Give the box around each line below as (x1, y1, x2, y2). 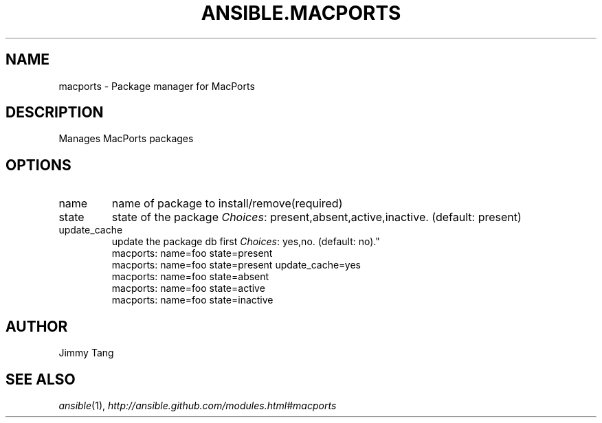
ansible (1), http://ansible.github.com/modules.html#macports (58, 399, 337, 411)
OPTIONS (5, 156, 71, 174)
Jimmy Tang (58, 347, 114, 359)
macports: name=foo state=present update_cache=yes (111, 259, 361, 271)
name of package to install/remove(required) (111, 196, 343, 211)
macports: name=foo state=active (111, 282, 265, 295)
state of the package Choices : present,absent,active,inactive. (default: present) (111, 210, 522, 225)
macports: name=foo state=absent (111, 271, 269, 283)
